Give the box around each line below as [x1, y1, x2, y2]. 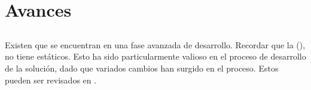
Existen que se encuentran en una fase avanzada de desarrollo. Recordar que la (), [5, 38, 306, 51]
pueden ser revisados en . [5, 73, 97, 86]
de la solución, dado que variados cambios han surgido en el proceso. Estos [5, 61, 279, 74]
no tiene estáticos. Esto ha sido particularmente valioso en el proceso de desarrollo [5, 50, 306, 63]
